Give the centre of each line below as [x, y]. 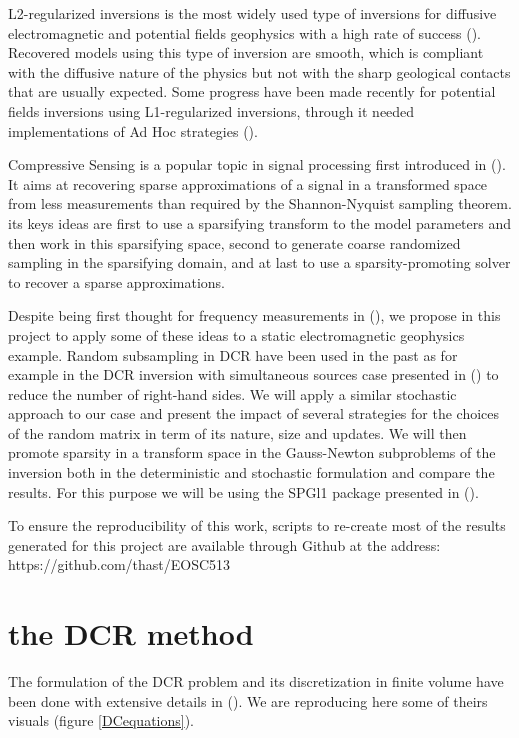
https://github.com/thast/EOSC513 [119, 564]
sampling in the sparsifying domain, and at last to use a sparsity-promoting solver [259, 262]
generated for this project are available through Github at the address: [224, 544]
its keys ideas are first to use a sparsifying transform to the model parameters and [259, 222]
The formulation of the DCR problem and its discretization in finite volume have [256, 681]
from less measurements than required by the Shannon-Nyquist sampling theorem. [260, 203]
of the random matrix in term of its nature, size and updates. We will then [237, 432]
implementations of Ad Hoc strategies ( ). [133, 130]
